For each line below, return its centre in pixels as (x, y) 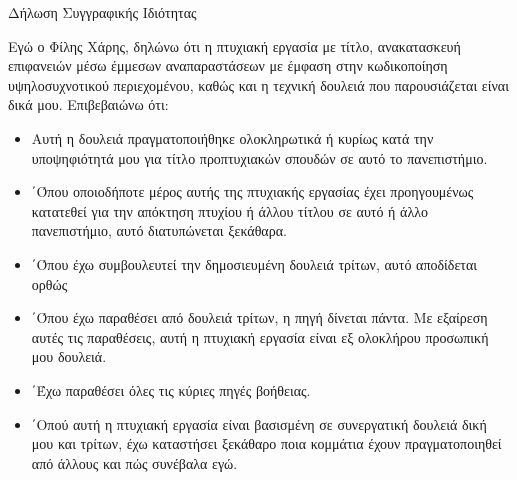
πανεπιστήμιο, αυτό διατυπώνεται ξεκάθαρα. (159, 230)
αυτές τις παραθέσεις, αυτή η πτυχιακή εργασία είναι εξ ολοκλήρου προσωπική (260, 336)
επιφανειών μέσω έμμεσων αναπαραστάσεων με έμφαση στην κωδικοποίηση (228, 65)
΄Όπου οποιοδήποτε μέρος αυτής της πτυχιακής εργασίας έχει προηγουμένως (252, 191)
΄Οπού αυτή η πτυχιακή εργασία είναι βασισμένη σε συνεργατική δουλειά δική (259, 423)
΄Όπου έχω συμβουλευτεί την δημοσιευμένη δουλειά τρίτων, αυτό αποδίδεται (254, 263)
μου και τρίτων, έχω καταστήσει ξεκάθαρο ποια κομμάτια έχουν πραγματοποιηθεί (266, 443)
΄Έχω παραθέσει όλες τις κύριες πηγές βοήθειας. (171, 389)
